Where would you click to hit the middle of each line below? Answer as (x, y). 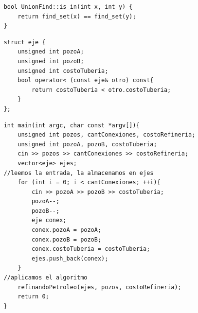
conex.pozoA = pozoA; (66, 230)
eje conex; (49, 220)
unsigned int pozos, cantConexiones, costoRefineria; (107, 135)
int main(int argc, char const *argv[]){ (72, 125)
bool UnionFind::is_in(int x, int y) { (68, 7)
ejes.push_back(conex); (70, 258)
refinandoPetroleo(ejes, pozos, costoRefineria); (99, 287)
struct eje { (25, 42)
